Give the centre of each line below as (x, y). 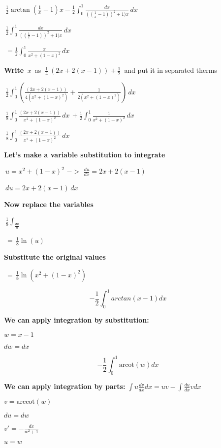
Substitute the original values (55, 257)
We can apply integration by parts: (65, 386)
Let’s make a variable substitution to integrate (85, 154)
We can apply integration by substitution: (77, 320)
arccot (26, 402)
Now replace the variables (49, 204)
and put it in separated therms (171, 70)
